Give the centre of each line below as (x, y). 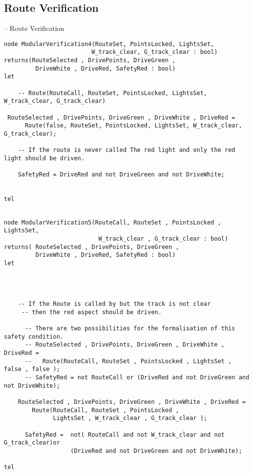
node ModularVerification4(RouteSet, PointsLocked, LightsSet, (109, 44)
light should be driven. (44, 158)
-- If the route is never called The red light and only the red (126, 150)
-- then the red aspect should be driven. (92, 312)
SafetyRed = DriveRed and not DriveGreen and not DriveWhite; (121, 175)
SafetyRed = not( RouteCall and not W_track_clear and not (125, 435)
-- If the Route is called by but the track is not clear (114, 304)
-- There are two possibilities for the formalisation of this (130, 329)
